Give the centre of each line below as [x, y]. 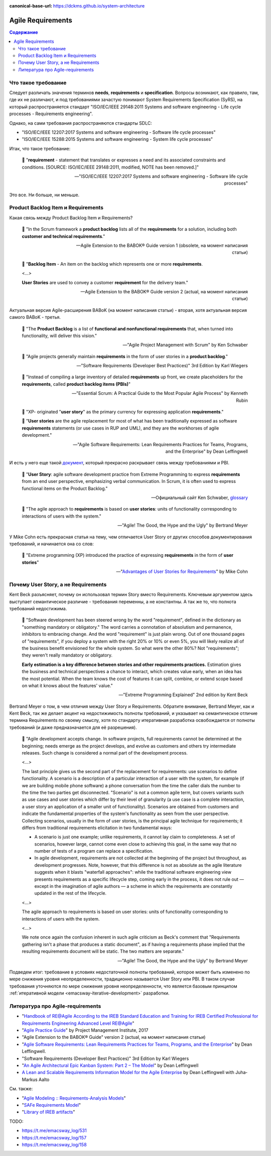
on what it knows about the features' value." [67, 685]
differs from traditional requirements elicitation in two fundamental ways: [97, 828]
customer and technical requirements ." [63, 236]
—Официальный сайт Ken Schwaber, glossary [199, 498]
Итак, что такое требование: [40, 148]
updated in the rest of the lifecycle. [71, 893]
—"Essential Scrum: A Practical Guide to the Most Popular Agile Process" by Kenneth [160, 393]
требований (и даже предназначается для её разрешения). [73, 727]
